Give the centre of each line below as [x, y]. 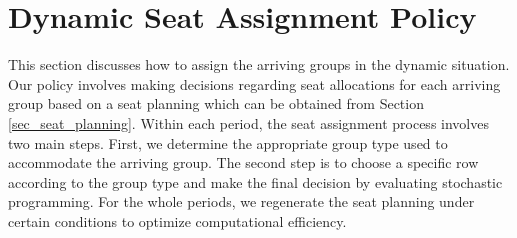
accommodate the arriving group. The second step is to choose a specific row [243, 162]
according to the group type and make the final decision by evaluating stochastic [255, 181]
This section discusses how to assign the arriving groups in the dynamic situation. [259, 64]
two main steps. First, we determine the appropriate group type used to [228, 142]
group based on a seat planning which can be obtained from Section [216, 103]
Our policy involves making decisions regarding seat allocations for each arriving [254, 83]
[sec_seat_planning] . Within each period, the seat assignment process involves [248, 122]
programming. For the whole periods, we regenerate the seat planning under [241, 201]
